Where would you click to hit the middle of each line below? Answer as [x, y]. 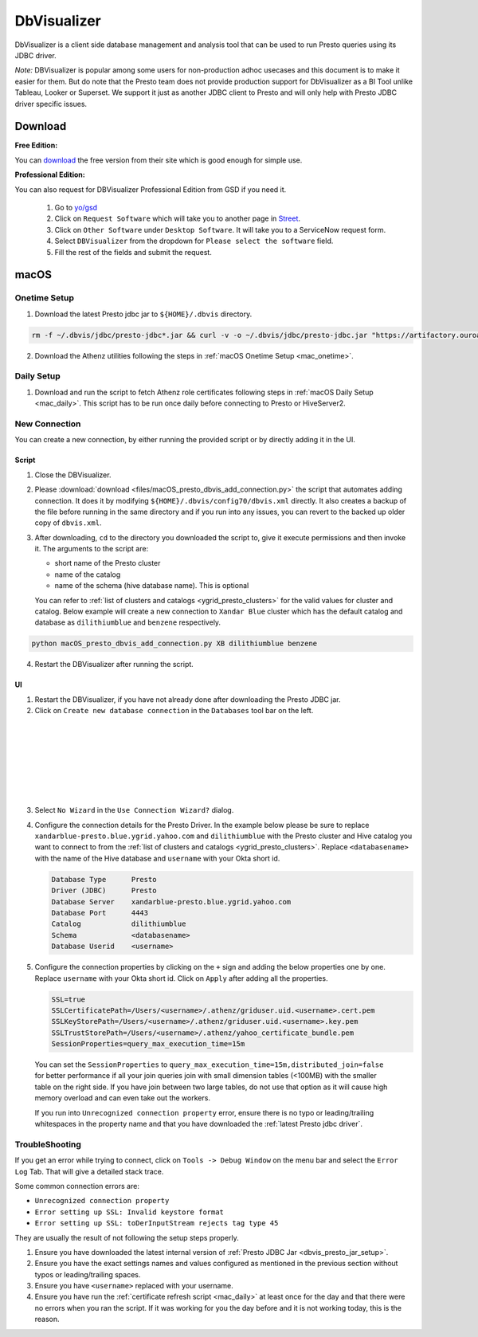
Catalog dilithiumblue [119, 924]
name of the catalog [88, 574]
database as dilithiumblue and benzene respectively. [128, 622]
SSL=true [69, 999]
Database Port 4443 [100, 913]
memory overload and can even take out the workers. [123, 1098]
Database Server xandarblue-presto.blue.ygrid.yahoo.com [171, 902]
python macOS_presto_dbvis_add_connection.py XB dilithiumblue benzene [174, 644]
